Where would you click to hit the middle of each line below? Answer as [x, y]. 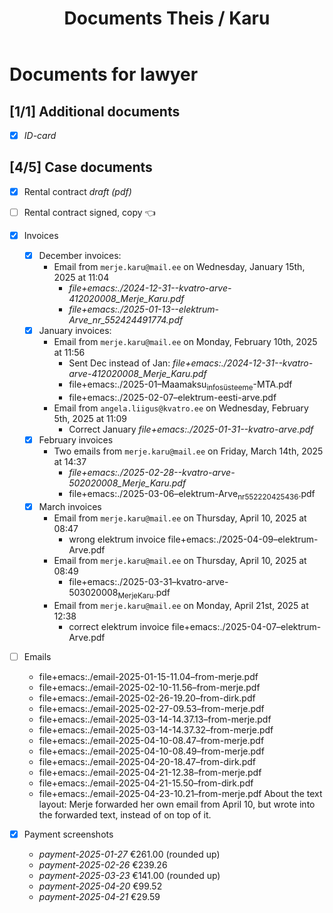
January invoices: [75, 331]
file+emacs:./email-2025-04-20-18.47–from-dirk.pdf [147, 761]
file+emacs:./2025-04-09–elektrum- [243, 539]
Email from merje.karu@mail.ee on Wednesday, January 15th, [179, 267]
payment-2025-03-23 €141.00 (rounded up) [129, 875]
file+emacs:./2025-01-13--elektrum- [143, 309]
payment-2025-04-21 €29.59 [99, 896]
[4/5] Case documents [81, 167]
